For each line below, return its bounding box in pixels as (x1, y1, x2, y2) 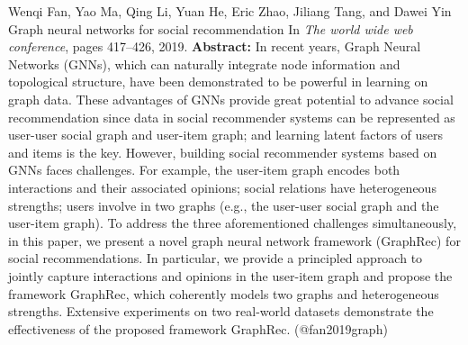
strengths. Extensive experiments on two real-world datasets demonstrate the (8, 302, 434, 321)
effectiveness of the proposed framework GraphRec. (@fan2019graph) (8, 319, 388, 338)
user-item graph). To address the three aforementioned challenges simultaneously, (8, 213, 457, 232)
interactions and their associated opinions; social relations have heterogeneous (8, 177, 436, 196)
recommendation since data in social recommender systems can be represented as (8, 107, 455, 126)
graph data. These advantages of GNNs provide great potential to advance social (8, 89, 454, 108)
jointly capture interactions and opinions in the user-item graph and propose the (8, 266, 453, 285)
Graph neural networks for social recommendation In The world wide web (8, 19, 413, 38)
